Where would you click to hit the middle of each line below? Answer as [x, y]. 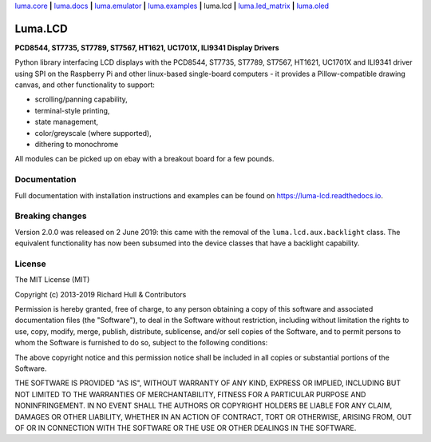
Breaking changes [51, 216]
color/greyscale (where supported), [93, 133]
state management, [67, 122]
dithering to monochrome [77, 145]
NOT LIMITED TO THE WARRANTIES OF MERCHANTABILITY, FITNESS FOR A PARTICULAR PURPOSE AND [190, 394]
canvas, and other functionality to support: [85, 85]
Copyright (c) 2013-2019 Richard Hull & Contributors [101, 294]
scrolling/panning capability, [81, 99]
